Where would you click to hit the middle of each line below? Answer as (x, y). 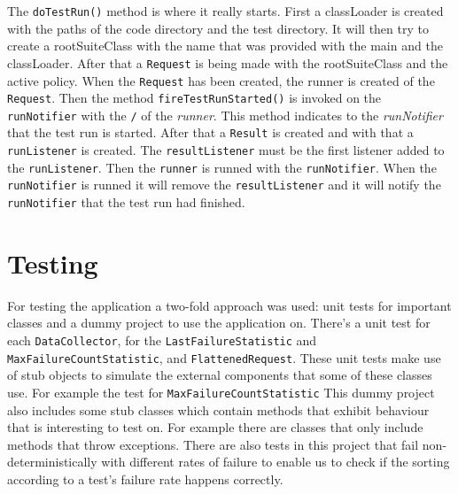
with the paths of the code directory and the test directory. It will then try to (218, 28)
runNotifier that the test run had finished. (126, 202)
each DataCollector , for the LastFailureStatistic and (162, 340)
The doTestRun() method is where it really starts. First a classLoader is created (225, 11)
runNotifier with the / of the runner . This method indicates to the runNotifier (225, 115)
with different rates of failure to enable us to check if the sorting (276, 462)
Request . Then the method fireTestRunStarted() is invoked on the (194, 98)
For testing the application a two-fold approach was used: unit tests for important (229, 305)
